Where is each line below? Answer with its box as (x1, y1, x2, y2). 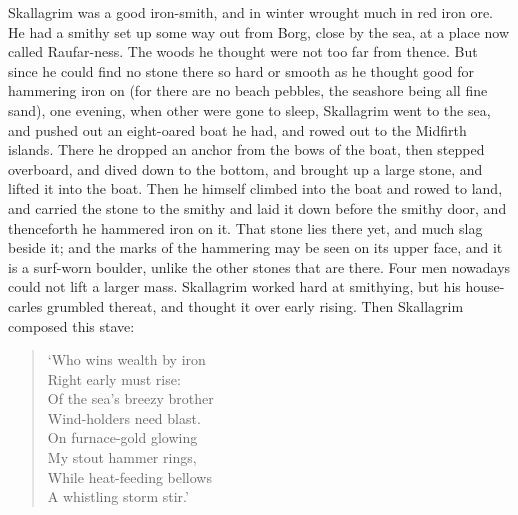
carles (8, 295, 43, 316)
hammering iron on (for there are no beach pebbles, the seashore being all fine (8, 80, 488, 101)
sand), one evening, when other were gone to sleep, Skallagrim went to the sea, (8, 99, 491, 120)
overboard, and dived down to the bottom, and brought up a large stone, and (8, 158, 483, 179)
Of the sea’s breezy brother (47, 388, 214, 409)
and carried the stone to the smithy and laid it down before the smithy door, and (8, 197, 507, 218)
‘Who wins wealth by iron (47, 349, 206, 370)
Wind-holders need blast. (47, 407, 201, 428)
